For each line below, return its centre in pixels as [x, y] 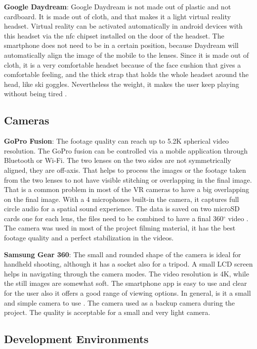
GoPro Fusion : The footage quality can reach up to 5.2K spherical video [116, 141]
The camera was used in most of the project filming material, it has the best [120, 228]
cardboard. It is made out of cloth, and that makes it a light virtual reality [117, 16]
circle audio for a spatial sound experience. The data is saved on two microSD [122, 209]
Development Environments [76, 339]
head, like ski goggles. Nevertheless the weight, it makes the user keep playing [122, 84]
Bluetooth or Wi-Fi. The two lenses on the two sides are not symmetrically [118, 160]
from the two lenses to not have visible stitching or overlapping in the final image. [128, 179]
